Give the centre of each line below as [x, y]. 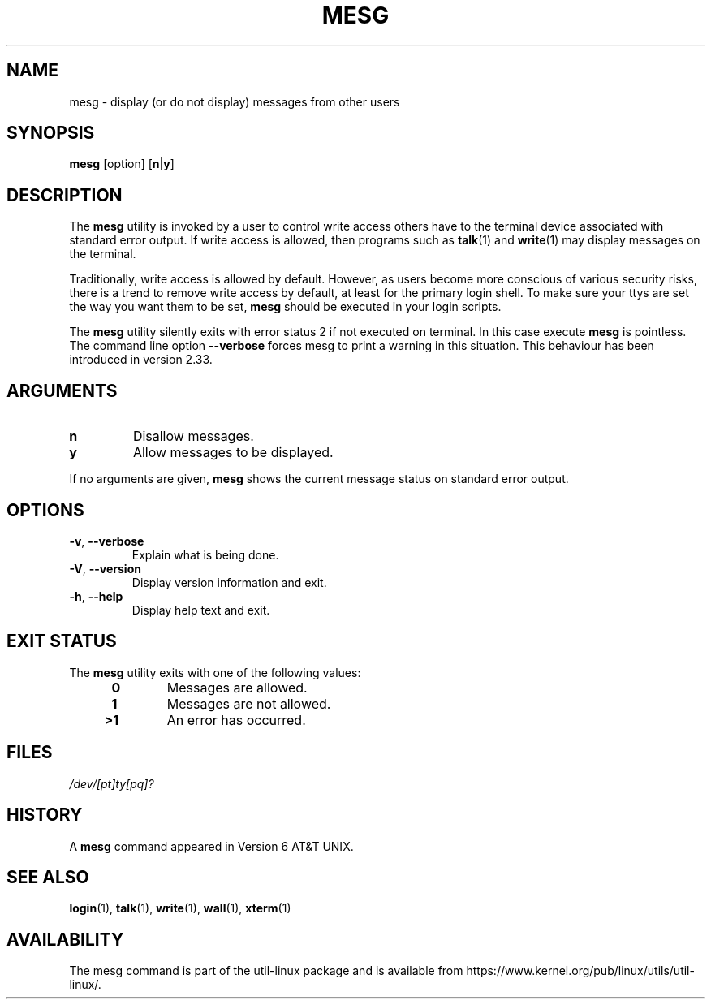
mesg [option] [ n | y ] [122, 164]
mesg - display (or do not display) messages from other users [235, 101]
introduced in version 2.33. [141, 360]
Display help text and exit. [201, 610]
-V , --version [105, 568]
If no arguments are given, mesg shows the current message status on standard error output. [319, 479]
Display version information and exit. [229, 582]
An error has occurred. [236, 720]
